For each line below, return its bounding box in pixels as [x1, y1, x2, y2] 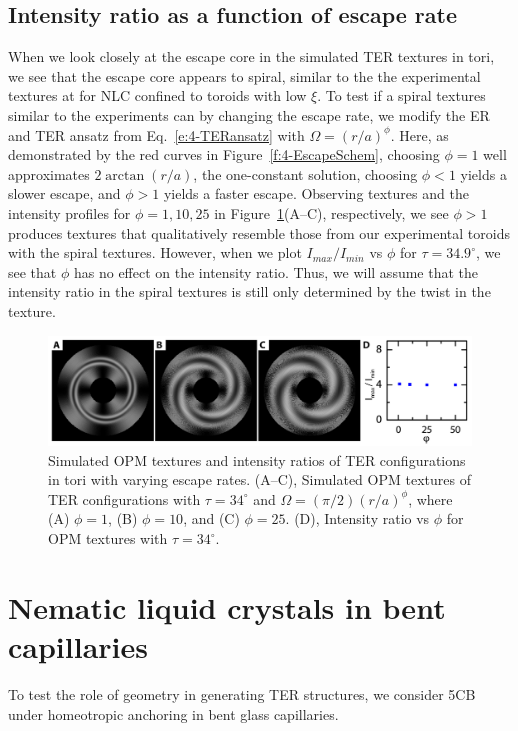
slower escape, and [8, 183, 121, 204]
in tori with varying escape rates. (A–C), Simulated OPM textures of [48, 469, 471, 490]
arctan [105, 168, 145, 183]
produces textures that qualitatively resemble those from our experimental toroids [8, 222, 510, 243]
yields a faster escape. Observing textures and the [163, 183, 469, 204]
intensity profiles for [8, 202, 131, 223]
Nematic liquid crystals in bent [8, 586, 446, 627]
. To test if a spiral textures [317, 85, 486, 106]
